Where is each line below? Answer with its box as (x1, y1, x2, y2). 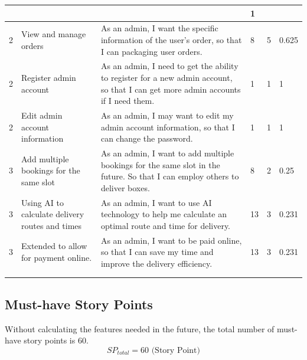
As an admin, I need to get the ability (100, 60, 239, 72)
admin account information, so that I (100, 120, 235, 133)
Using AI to (21, 196, 64, 208)
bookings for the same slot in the (100, 158, 220, 171)
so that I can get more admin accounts (100, 83, 241, 95)
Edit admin (21, 109, 63, 121)
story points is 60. (24, 334, 89, 346)
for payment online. (21, 251, 92, 264)
